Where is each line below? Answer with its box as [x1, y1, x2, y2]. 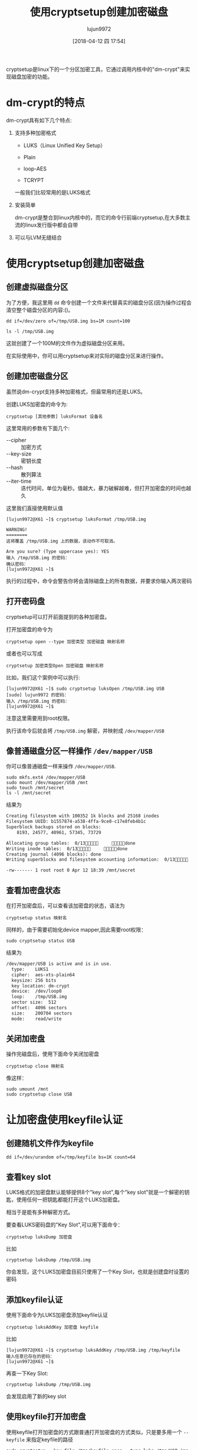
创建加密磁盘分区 [6, 371, 68, 382]
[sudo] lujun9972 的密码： [6, 692, 69, 698]
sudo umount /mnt [6, 1086, 49, 1092]
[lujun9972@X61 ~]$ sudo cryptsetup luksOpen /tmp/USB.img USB [6, 686, 165, 692]
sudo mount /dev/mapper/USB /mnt [6, 780, 88, 786]
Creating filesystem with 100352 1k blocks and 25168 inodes [6, 813, 160, 819]
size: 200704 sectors [11, 1010, 72, 1016]
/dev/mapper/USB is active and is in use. [6, 961, 112, 967]
